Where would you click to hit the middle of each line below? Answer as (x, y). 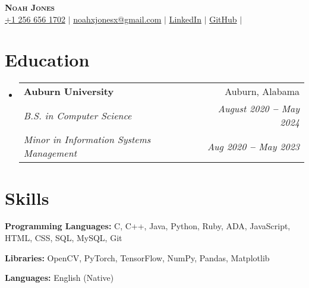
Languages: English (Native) (59, 278)
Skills (27, 197)
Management (50, 153)
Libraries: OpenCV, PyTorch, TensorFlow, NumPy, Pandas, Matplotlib (137, 257)
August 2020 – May (258, 109)
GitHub (223, 19)
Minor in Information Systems (87, 140)
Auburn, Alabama (262, 91)
